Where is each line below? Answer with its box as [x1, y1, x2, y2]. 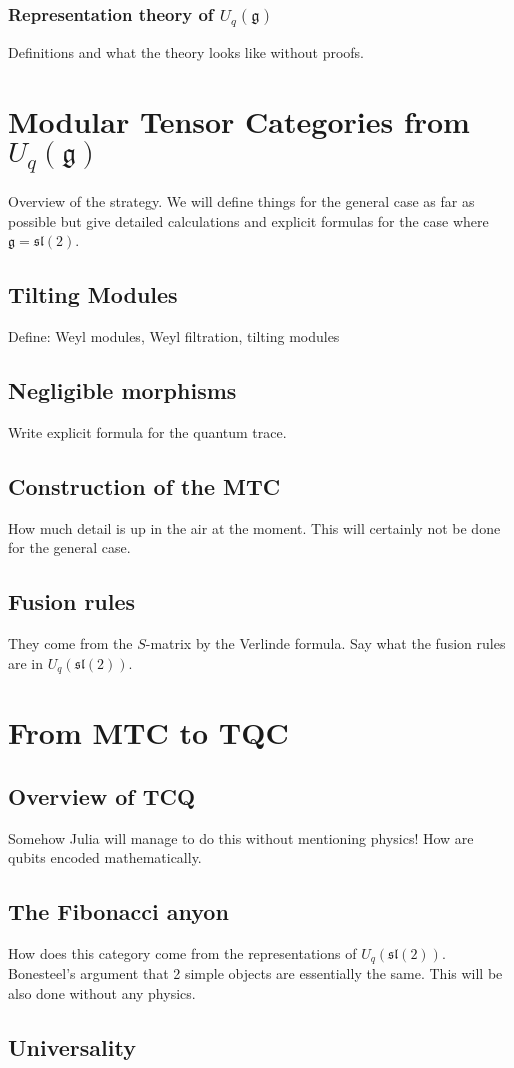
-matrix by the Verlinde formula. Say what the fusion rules [145, 632, 506, 653]
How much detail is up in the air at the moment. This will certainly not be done [8, 517, 501, 538]
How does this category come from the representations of [8, 942, 357, 963]
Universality [8, 1031, 136, 1062]
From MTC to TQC [8, 712, 289, 753]
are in [8, 652, 44, 673]
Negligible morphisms [8, 374, 237, 405]
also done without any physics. [8, 982, 196, 1003]
